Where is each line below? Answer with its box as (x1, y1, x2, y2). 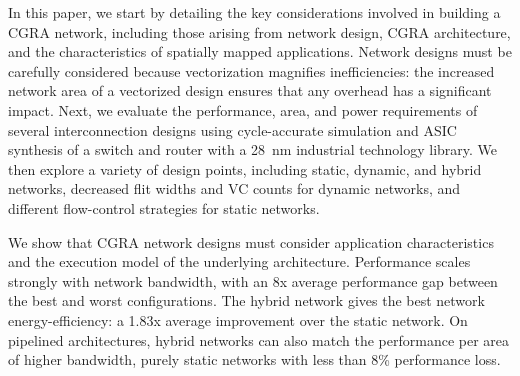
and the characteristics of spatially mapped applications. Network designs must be (8, 41, 512, 62)
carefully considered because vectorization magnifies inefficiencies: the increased (8, 60, 495, 81)
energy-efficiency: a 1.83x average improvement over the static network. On (8, 309, 468, 330)
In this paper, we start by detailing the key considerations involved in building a (8, 2, 501, 22)
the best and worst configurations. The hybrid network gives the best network (8, 290, 485, 311)
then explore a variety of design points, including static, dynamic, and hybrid (8, 158, 482, 179)
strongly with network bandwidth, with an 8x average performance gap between (8, 270, 498, 291)
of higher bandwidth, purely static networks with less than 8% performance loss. (8, 349, 501, 370)
